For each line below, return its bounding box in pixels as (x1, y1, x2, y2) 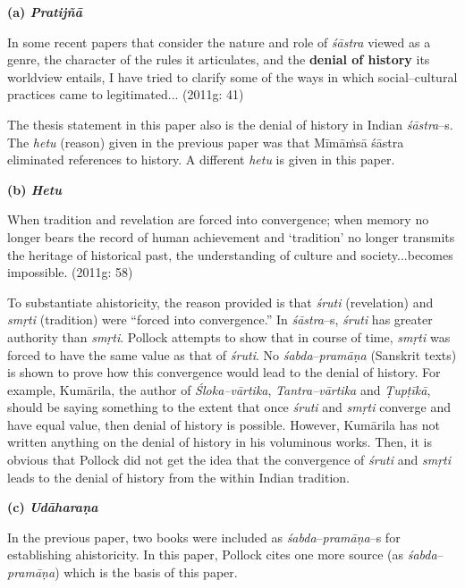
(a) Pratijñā (7, 3, 82, 21)
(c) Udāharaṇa (7, 498, 98, 517)
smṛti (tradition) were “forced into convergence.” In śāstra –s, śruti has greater (7, 310, 433, 329)
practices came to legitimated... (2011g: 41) (7, 85, 244, 104)
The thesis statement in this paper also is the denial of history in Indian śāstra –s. (7, 114, 453, 133)
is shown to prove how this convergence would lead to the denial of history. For (7, 363, 441, 382)
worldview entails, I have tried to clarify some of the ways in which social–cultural (7, 67, 458, 86)
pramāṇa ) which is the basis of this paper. (7, 563, 238, 582)
